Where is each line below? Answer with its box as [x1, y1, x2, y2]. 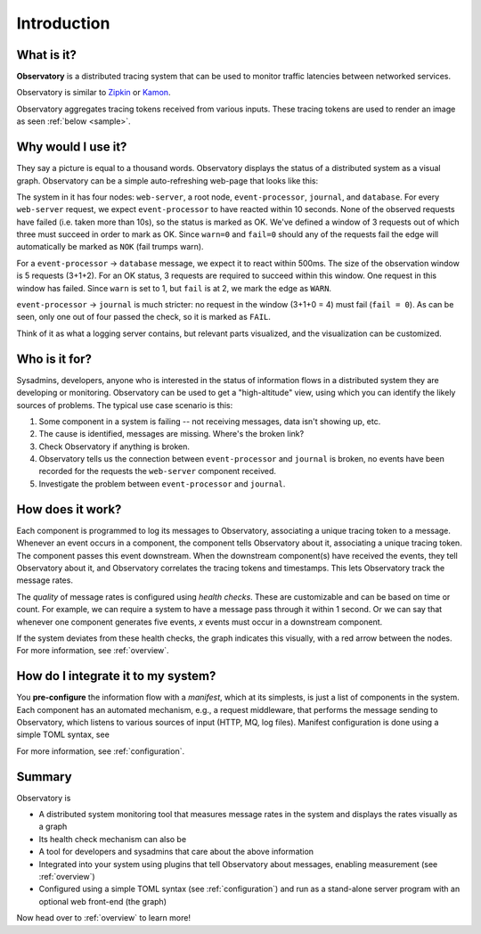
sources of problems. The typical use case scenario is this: [16, 399, 233, 410]
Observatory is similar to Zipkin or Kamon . [16, 87, 171, 98]
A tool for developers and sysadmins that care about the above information [38, 847, 314, 857]
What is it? [16, 47, 77, 62]
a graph [38, 821, 68, 832]
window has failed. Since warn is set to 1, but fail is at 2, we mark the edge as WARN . [16, 283, 332, 293]
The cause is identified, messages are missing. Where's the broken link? [38, 429, 305, 439]
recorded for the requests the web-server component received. [38, 466, 276, 477]
